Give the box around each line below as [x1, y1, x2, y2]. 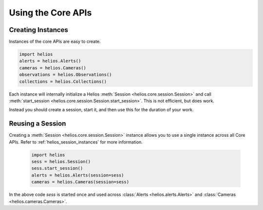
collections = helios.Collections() [19, 79, 107, 84]
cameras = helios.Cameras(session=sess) [31, 179, 129, 185]
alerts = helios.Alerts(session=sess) [31, 172, 124, 178]
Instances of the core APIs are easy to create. [9, 39, 101, 45]
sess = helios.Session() [31, 159, 91, 164]
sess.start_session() [31, 165, 83, 171]
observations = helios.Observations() [19, 72, 112, 78]
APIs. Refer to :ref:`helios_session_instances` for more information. [9, 139, 143, 145]
